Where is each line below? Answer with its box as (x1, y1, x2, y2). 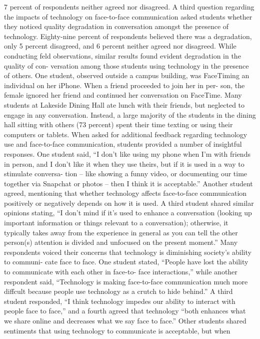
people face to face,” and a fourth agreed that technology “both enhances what (4, 305, 246, 316)
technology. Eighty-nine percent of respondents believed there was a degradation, (4, 31, 252, 41)
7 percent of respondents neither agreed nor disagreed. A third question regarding (4, 2, 254, 12)
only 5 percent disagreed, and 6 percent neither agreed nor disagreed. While (4, 41, 236, 51)
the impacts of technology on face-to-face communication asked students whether (4, 11, 252, 22)
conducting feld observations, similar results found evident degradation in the (4, 50, 241, 61)
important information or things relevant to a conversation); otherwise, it (4, 217, 228, 228)
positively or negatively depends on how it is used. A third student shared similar (4, 197, 254, 208)
